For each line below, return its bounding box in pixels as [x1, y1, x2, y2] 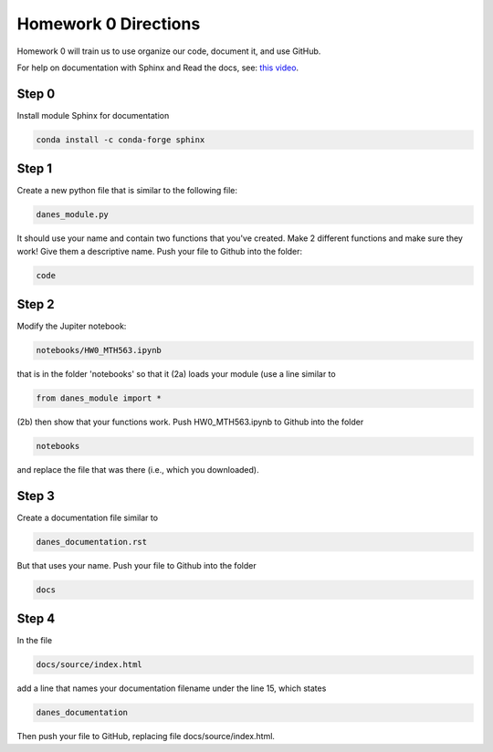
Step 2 [16, 297, 55, 312]
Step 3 [16, 488, 55, 504]
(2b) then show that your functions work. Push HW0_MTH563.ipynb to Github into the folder [16, 416, 364, 428]
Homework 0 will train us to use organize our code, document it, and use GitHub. [16, 46, 321, 57]
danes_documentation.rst [36, 537, 148, 547]
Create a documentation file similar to [16, 512, 159, 523]
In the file [16, 635, 53, 646]
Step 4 [16, 611, 56, 627]
